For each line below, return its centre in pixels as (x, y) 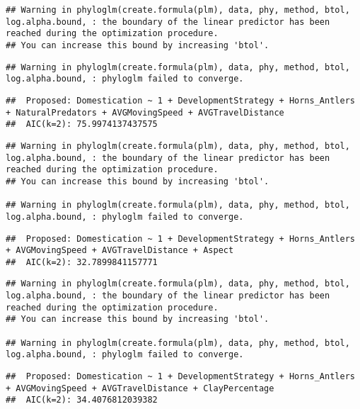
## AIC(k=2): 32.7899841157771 (82, 262)
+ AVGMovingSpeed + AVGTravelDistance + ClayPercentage (140, 388)
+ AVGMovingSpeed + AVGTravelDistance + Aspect (120, 251)
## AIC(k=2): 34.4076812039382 (82, 400)
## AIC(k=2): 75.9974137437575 (82, 124)
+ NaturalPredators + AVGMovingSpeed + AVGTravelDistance (145, 112)
